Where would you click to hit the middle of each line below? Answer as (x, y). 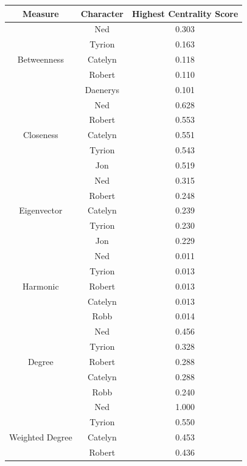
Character (102, 13)
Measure (40, 13)
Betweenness (40, 59)
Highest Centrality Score (185, 13)
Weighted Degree (41, 437)
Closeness (40, 135)
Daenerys (102, 89)
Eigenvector (41, 210)
